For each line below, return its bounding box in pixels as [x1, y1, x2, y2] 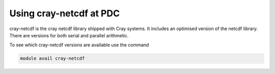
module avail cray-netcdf [20, 56, 85, 61]
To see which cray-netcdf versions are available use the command [9, 42, 149, 48]
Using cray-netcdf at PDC [9, 8, 120, 19]
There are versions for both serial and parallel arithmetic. [9, 32, 129, 38]
